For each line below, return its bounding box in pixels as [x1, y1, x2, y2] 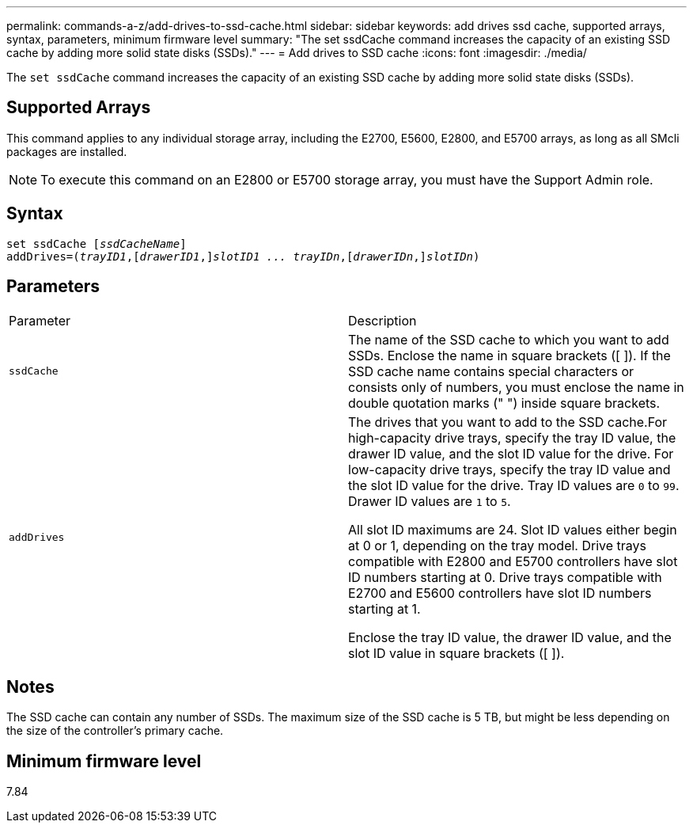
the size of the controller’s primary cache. [6, 724, 224, 738]
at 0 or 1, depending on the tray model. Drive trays [348, 537, 647, 553]
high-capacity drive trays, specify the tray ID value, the [348, 429, 676, 446]
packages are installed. [6, 144, 127, 158]
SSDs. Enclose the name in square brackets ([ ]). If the [348, 347, 671, 363]
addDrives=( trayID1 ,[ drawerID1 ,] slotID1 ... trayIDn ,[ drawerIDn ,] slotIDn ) [6, 249, 480, 263]
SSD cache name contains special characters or [348, 363, 634, 379]
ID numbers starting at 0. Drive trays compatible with [348, 569, 662, 585]
